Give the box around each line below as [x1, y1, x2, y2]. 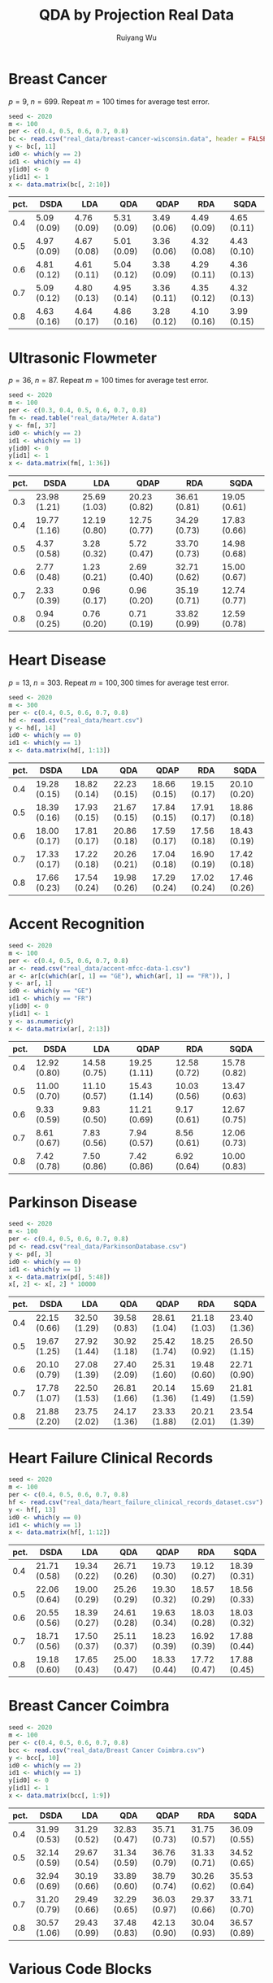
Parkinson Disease [8, 1193, 138, 1211]
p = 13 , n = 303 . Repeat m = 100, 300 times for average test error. [8, 678, 229, 688]
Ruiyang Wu [116, 33, 157, 42]
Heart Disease [8, 651, 107, 669]
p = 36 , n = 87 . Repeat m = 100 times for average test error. [8, 376, 209, 386]
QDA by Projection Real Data [39, 6, 234, 24]
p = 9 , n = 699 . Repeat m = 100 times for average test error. [8, 96, 210, 107]
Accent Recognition [8, 915, 145, 933]
